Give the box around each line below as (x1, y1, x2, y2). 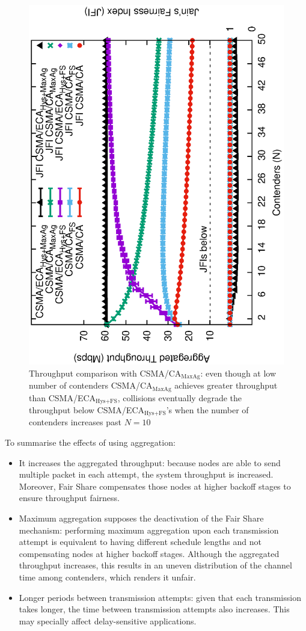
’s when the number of (166, 403, 249, 416)
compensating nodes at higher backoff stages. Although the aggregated (19, 547, 280, 559)
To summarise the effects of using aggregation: (5, 436, 176, 449)
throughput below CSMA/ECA (29, 403, 144, 416)
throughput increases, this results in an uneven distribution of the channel (19, 559, 292, 571)
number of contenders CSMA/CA (29, 379, 153, 392)
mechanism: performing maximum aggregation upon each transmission (19, 523, 279, 536)
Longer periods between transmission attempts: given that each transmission (19, 591, 301, 603)
